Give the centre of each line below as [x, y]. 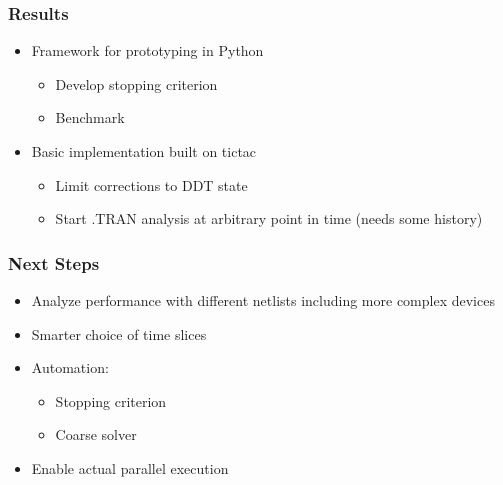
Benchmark [90, 117]
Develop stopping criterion [136, 83]
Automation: [70, 367]
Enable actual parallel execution [130, 467]
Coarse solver [96, 434]
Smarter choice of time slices [119, 333]
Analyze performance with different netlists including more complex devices [263, 300]
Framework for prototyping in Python [147, 50]
